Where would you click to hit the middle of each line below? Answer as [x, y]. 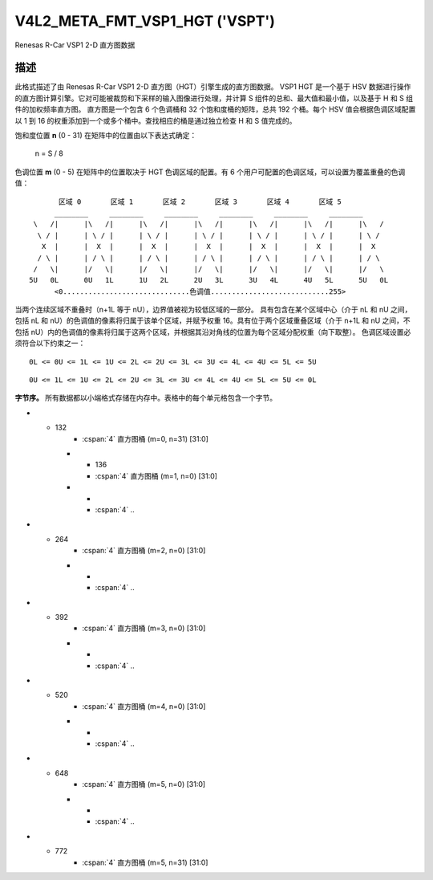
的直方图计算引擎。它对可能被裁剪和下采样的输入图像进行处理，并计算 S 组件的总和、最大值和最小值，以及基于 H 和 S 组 [214, 98]
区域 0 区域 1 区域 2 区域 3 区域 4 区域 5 [200, 202]
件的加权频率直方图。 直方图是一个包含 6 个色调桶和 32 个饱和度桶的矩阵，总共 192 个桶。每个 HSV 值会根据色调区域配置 [215, 109]
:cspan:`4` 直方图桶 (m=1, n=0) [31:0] [156, 476]
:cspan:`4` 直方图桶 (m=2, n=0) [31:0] [144, 551]
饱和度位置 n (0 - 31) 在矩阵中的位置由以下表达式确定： [106, 136]
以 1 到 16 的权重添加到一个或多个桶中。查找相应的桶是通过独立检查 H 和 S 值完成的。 [156, 120]
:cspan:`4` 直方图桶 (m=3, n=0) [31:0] [144, 628]
